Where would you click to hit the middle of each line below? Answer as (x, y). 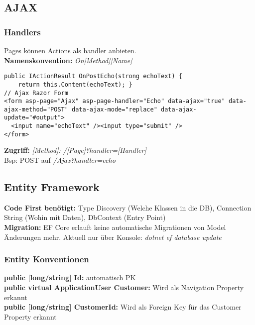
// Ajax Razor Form (36, 93)
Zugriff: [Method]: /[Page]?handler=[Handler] (75, 150)
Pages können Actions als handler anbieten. (70, 50)
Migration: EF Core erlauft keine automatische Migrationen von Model (115, 227)
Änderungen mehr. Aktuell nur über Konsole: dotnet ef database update (113, 237)
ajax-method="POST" (36, 109)
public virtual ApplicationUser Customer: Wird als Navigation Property (124, 287)
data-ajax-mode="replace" (115, 109)
